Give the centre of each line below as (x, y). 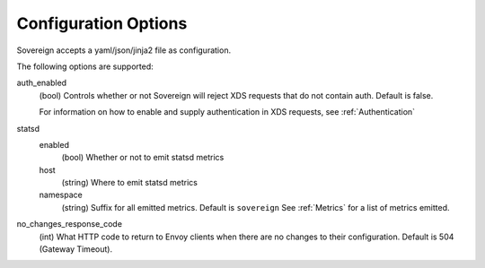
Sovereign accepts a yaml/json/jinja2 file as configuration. (124, 50)
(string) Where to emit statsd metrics (129, 183)
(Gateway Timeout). (75, 249)
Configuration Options (102, 23)
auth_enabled (42, 83)
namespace (61, 195)
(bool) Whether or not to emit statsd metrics (143, 158)
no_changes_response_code (70, 224)
